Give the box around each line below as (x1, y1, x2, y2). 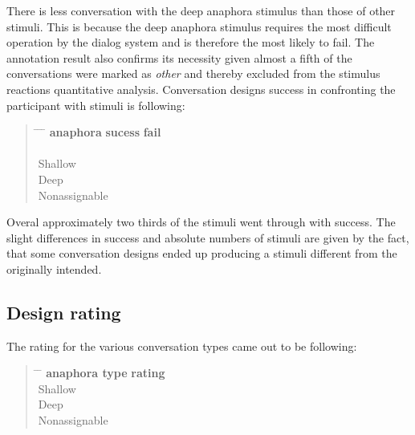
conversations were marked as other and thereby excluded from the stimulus (6, 65, 380, 82)
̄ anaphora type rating (38, 364, 165, 381)
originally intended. (6, 260, 102, 277)
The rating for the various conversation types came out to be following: (6, 337, 357, 354)
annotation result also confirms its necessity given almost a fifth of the (6, 49, 352, 66)
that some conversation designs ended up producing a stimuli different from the (6, 245, 397, 262)
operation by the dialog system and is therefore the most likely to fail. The (6, 34, 375, 51)
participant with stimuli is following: (6, 96, 185, 113)
